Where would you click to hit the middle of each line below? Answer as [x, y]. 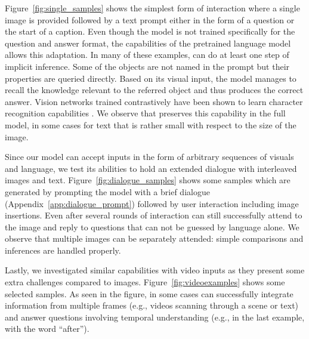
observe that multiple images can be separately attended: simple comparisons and [154, 238]
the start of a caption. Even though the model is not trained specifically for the [150, 31]
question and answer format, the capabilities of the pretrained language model [148, 43]
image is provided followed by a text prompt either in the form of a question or [150, 19]
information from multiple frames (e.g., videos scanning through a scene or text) [152, 305]
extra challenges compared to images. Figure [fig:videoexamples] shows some [145, 282]
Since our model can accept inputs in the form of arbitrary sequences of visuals [149, 157]
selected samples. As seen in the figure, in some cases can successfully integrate [149, 293]
